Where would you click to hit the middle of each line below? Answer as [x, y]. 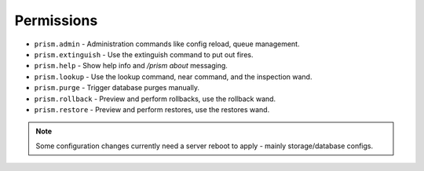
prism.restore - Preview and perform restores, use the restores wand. [152, 109]
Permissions [56, 20]
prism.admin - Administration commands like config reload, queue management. [167, 44]
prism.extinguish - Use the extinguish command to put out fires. [144, 54]
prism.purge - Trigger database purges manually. [117, 88]
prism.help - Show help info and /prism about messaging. [131, 66]
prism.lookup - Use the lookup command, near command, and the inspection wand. [173, 76]
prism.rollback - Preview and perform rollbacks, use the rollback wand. [155, 99]
